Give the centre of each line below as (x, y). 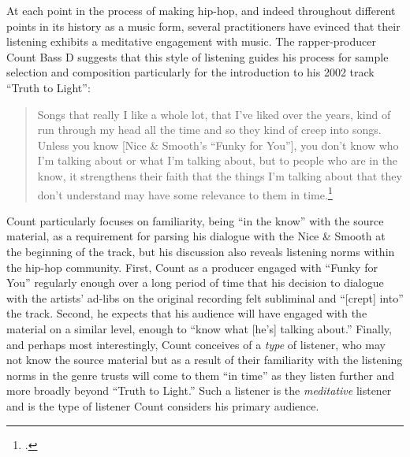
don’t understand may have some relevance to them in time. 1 (185, 193)
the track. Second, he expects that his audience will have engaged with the (187, 313)
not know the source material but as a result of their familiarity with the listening (205, 360)
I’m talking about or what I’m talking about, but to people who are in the (218, 160)
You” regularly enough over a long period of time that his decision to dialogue (195, 282)
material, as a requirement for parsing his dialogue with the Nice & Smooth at (196, 236)
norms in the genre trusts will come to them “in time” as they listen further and (201, 375)
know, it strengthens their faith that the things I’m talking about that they (220, 175)
